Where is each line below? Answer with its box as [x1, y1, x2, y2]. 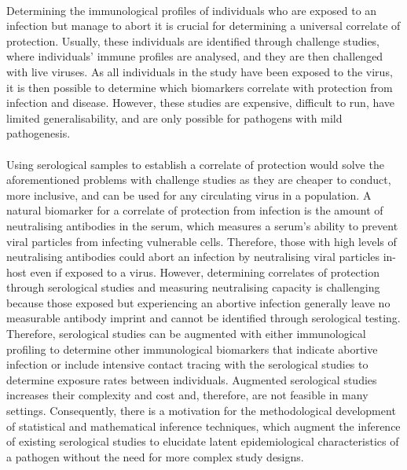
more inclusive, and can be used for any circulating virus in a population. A [6, 186, 372, 203]
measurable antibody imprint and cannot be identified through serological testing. [6, 310, 401, 326]
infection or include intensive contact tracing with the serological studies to [6, 356, 368, 373]
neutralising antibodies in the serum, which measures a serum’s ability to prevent [6, 217, 398, 233]
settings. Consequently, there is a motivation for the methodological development [6, 402, 396, 419]
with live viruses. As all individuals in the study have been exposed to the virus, [6, 63, 393, 79]
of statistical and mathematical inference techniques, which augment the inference [6, 417, 401, 434]
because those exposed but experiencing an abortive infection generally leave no [6, 294, 390, 310]
